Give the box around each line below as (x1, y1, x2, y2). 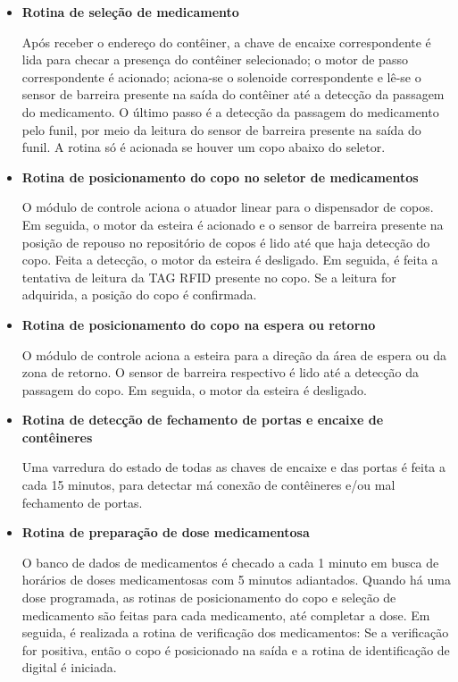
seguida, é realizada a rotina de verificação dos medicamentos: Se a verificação (21, 623, 449, 642)
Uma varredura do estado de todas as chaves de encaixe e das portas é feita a (21, 458, 446, 476)
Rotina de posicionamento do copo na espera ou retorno (21, 315, 376, 333)
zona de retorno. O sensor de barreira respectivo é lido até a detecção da (21, 363, 419, 382)
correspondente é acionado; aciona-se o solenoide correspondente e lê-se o (21, 67, 421, 86)
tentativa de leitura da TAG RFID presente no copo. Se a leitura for (21, 267, 396, 286)
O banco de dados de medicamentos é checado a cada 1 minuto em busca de (21, 552, 439, 571)
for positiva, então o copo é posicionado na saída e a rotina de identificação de (21, 640, 450, 659)
